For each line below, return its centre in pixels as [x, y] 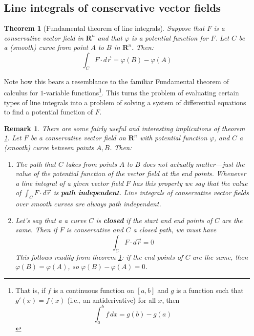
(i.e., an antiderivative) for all [112, 300]
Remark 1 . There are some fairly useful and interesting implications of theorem [125, 128]
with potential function [174, 138]
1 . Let [13, 138]
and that [110, 37]
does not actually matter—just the [194, 164]
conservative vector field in [44, 37]
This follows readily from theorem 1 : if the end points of [99, 257]
